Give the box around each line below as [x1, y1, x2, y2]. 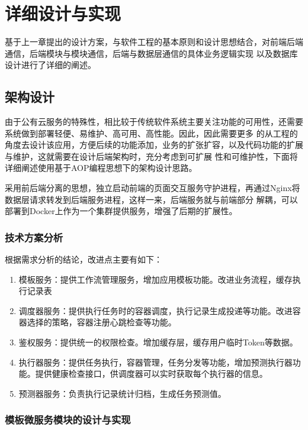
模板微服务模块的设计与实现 [5, 412, 131, 427]
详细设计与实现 [5, 1, 121, 25]
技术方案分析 [5, 229, 63, 244]
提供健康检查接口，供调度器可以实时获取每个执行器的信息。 [35, 367, 268, 380]
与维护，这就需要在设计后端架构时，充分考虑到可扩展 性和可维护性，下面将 [5, 150, 298, 162]
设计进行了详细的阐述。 [5, 59, 96, 71]
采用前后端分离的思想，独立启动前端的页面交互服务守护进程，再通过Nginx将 [5, 182, 300, 194]
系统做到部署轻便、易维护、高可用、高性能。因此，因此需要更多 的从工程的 [5, 127, 298, 139]
